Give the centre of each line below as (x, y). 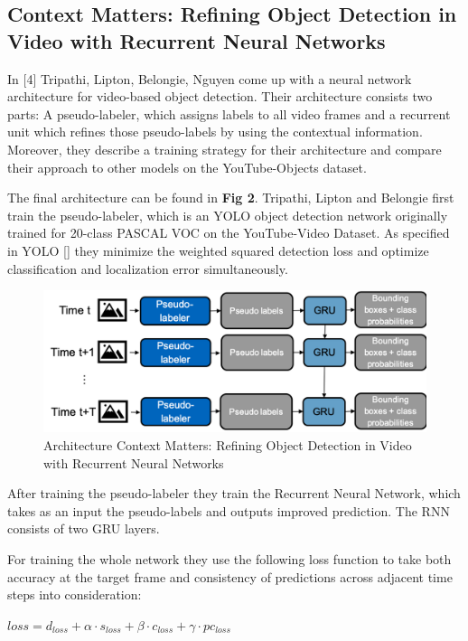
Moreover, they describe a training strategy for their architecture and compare (225, 149)
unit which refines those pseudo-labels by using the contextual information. (215, 132)
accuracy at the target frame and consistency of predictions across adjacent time (230, 576)
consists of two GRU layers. (84, 528)
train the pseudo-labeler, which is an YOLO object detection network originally (228, 215)
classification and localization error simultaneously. (148, 268)
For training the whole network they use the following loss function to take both (229, 559)
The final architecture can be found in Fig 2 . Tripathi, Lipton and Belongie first (231, 198)
